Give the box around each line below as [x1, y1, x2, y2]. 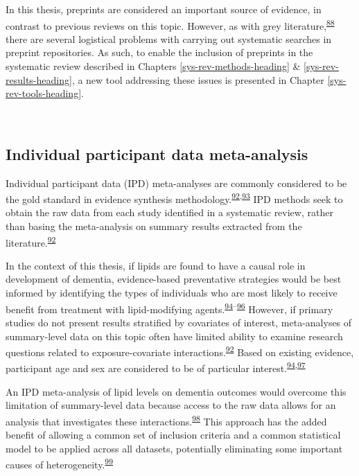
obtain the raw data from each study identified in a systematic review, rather [6, 205, 333, 220]
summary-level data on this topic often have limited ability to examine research [6, 328, 343, 343]
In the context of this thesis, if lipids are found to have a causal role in [6, 258, 306, 272]
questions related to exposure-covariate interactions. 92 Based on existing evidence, [6, 343, 354, 359]
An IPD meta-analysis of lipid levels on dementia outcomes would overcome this [6, 384, 347, 398]
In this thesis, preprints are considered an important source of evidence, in [6, 2, 322, 16]
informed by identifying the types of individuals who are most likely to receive [6, 285, 338, 300]
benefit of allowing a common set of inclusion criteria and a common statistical [6, 427, 341, 442]
